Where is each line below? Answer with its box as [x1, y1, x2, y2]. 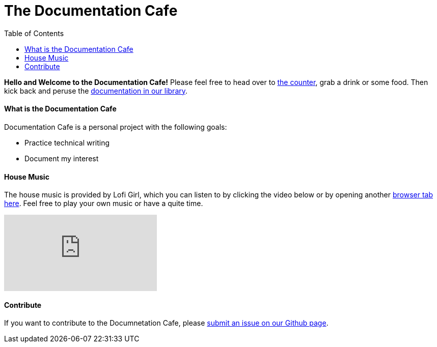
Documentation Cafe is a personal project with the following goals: [4, 122, 227, 131]
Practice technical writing [24, 138, 110, 147]
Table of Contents [4, 28, 64, 38]
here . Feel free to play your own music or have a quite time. [4, 199, 203, 208]
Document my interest [24, 154, 99, 163]
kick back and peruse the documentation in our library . [4, 86, 188, 95]
